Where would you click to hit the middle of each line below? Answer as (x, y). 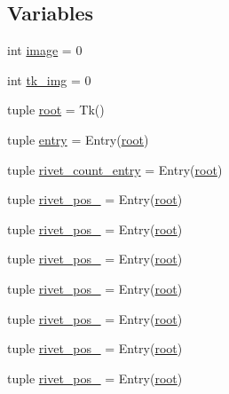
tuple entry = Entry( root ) (78, 139)
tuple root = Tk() (56, 110)
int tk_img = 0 (49, 79)
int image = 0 (45, 50)
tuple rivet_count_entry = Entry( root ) (115, 169)
